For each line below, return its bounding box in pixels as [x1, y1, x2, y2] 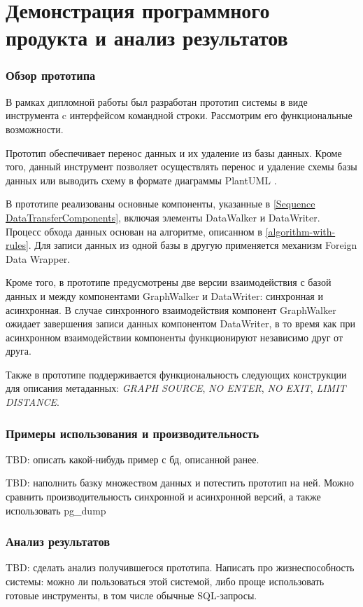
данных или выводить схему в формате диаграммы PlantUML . [6, 172, 277, 187]
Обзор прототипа [6, 67, 96, 84]
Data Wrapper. [6, 251, 71, 266]
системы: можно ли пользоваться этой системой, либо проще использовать [6, 574, 325, 589]
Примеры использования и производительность [6, 424, 259, 442]
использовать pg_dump [6, 503, 106, 517]
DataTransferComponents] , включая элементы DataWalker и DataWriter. [6, 210, 320, 224]
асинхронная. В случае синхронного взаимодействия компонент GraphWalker [6, 302, 336, 317]
